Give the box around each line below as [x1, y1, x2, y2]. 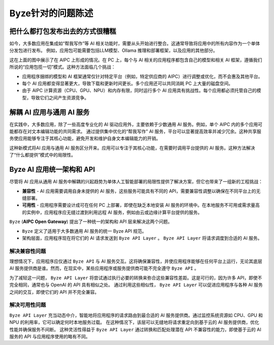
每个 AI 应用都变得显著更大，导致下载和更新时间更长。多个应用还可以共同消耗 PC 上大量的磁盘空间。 [22, 80, 233, 86]
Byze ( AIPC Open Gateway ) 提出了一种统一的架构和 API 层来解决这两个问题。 [9, 218, 173, 225]
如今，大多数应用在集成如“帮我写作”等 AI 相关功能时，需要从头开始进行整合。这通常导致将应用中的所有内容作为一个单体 [9, 41, 260, 47]
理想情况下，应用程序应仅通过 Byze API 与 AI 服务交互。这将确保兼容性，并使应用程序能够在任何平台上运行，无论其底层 [9, 258, 262, 264]
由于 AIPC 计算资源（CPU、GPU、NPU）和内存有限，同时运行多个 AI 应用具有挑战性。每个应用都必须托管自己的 [22, 87, 257, 93]
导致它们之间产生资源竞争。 [30, 95, 89, 101]
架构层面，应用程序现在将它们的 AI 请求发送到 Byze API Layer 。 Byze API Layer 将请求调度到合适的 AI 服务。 [22, 235, 262, 241]
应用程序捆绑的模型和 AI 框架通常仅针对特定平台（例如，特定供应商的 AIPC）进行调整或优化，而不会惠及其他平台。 [22, 73, 263, 79]
